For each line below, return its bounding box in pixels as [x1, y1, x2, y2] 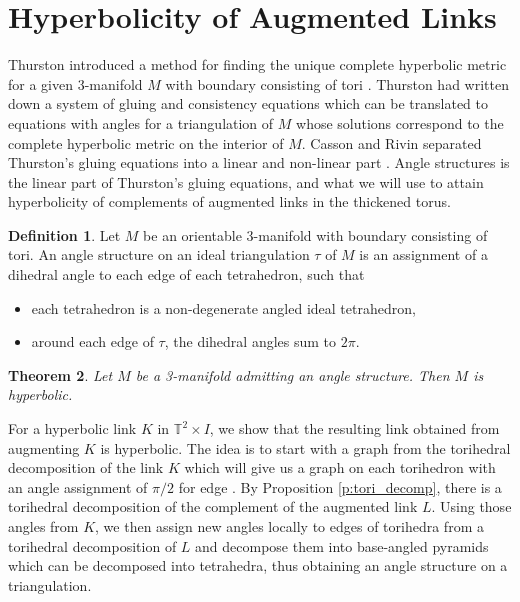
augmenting [8, 437, 80, 458]
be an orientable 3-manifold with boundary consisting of [143, 224, 488, 245]
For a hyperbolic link [8, 418, 137, 439]
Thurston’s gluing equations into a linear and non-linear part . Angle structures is [8, 152, 510, 173]
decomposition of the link [8, 457, 164, 478]
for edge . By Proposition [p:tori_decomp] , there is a [178, 476, 502, 497]
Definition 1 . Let [8, 224, 121, 245]
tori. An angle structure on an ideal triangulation [8, 244, 310, 265]
